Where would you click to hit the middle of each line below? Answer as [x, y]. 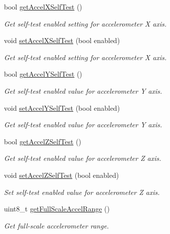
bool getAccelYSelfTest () [43, 74]
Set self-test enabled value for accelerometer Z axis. [82, 192]
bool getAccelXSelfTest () [43, 7]
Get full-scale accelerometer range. [57, 225]
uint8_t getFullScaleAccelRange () [57, 209]
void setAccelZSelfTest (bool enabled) [62, 175]
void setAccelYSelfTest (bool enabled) [62, 107]
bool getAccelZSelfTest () [43, 141]
